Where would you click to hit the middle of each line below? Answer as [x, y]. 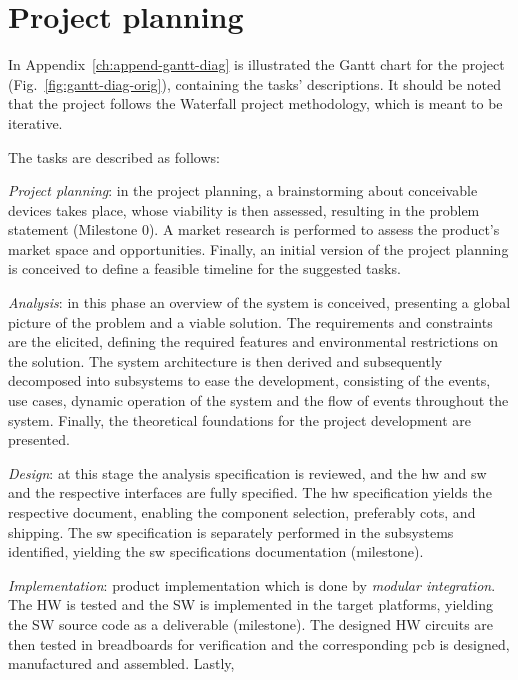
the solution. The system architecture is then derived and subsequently [225, 360]
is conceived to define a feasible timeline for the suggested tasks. [204, 268]
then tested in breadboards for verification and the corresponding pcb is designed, [259, 643]
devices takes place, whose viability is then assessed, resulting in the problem [244, 209]
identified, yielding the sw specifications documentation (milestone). [216, 551]
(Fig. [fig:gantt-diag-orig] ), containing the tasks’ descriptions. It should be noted [255, 83]
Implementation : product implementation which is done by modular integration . [252, 584]
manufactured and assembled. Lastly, [121, 663]
